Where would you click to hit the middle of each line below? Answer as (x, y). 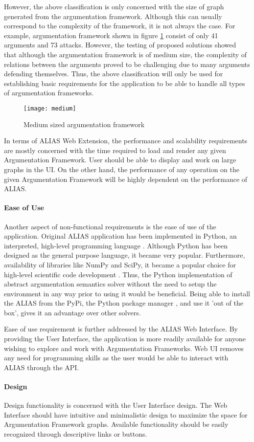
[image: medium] (50, 108)
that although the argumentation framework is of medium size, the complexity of (126, 54)
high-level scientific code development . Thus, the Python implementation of (118, 274)
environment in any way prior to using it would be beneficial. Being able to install (127, 293)
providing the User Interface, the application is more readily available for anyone (125, 339)
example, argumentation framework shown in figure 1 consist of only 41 (111, 35)
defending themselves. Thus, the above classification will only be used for (114, 74)
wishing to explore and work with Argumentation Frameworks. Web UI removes (124, 348)
